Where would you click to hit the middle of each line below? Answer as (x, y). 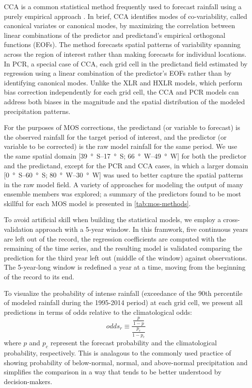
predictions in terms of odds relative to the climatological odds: (98, 312)
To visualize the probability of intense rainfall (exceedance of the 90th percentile (123, 293)
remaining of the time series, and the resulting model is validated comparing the (123, 248)
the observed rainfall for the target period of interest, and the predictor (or (115, 137)
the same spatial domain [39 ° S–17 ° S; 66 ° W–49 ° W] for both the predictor (125, 155)
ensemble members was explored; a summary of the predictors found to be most (123, 194)
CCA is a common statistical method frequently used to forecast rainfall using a (123, 6)
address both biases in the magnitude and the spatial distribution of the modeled (125, 101)
